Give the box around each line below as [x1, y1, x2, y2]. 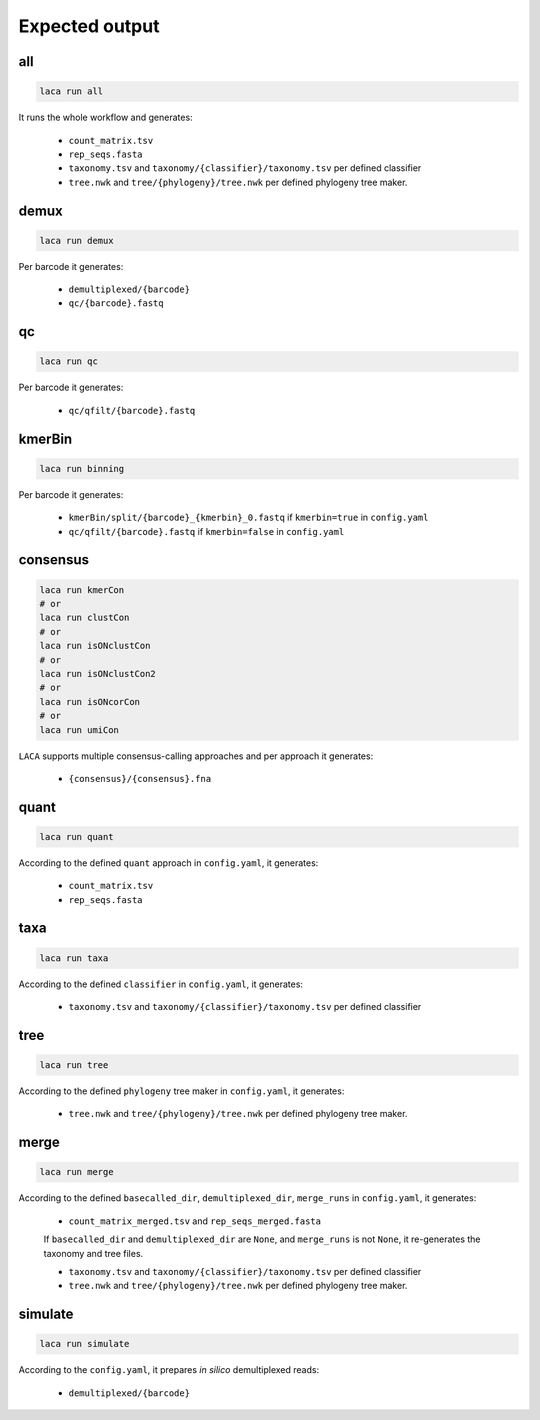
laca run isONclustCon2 [39, 668, 157, 679]
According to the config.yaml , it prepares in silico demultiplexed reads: [18, 1364, 320, 1376]
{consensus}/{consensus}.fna [68, 773, 212, 784]
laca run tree [39, 1060, 109, 1071]
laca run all [39, 86, 104, 97]
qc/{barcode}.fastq [68, 298, 164, 309]
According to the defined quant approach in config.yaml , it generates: [18, 856, 319, 869]
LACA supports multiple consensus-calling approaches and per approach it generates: [18, 750, 374, 762]
